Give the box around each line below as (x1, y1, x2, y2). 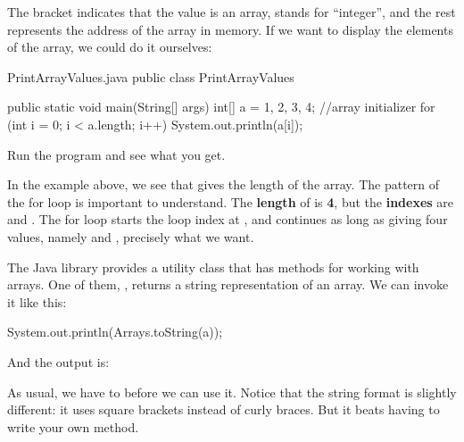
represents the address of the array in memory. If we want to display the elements (7, 20, 453, 38)
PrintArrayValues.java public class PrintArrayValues (7, 67, 294, 86)
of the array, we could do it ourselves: (7, 38, 212, 56)
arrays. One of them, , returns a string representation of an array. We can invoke (7, 275, 449, 294)
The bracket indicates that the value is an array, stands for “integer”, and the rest (7, 3, 456, 21)
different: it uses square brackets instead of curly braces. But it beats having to (7, 400, 440, 419)
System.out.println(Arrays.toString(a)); (7, 322, 223, 341)
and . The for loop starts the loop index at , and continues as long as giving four (7, 210, 448, 229)
